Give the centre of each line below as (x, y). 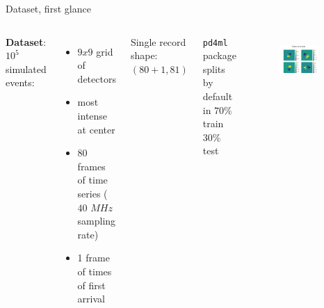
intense (92, 115)
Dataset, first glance (48, 8)
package (219, 55)
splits (214, 68)
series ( (92, 193)
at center (96, 129)
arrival (91, 299)
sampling (97, 221)
